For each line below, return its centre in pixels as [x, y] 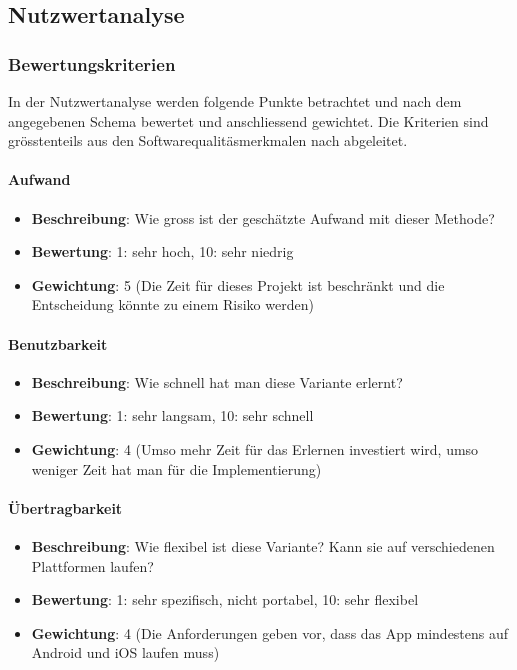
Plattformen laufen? [92, 565]
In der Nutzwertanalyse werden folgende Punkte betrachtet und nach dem [235, 101]
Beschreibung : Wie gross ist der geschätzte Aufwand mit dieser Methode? [263, 217]
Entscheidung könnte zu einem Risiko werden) [172, 304]
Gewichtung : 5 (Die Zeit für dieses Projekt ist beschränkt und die [238, 284]
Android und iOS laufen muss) [125, 652]
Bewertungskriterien [92, 63]
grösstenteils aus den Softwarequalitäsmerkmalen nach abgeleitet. [208, 140]
